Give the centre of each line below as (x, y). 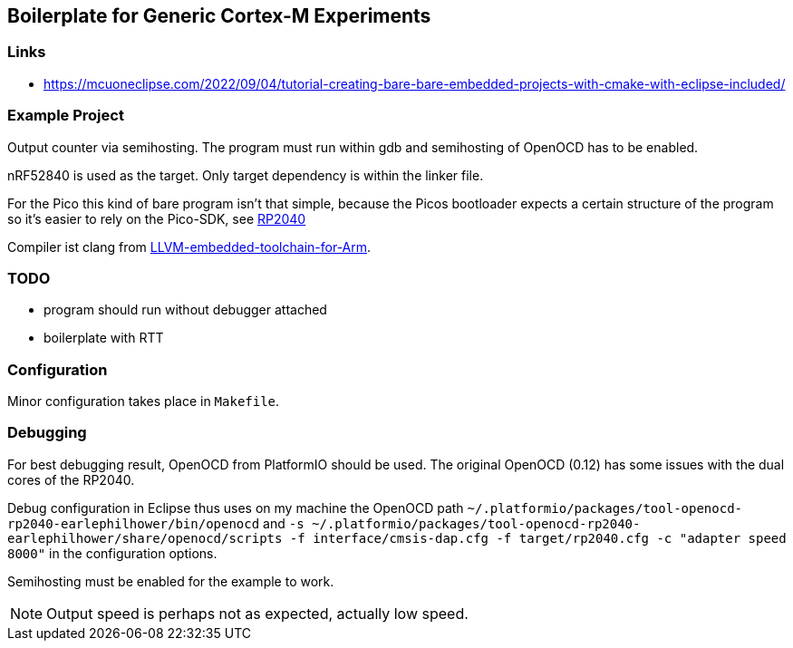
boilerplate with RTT (104, 338)
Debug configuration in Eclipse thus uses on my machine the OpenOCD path (236, 508)
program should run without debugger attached (185, 310)
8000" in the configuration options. (112, 553)
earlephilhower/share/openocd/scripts (145, 538)
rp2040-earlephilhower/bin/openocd (134, 523)
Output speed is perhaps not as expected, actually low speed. (257, 613)
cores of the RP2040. (71, 479)
